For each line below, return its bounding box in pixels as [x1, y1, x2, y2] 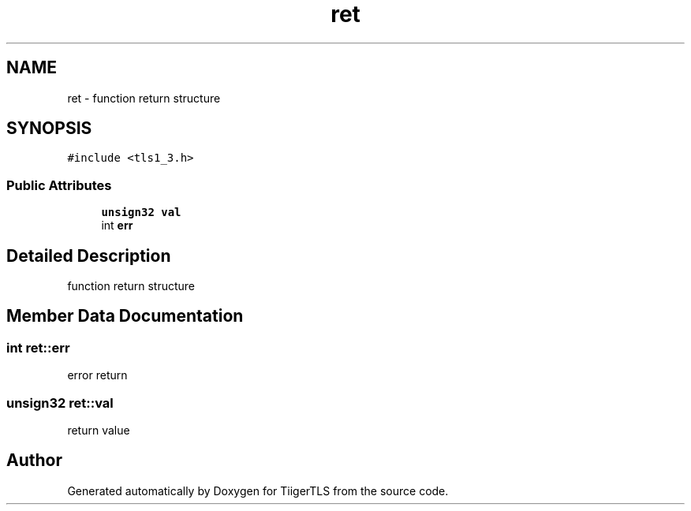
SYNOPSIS [6, 118, 92, 139]
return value [67, 423, 130, 437]
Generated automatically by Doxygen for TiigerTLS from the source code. [67, 483, 449, 498]
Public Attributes [6, 177, 112, 193]
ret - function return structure [67, 91, 221, 105]
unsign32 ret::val [6, 394, 114, 411]
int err [101, 218, 133, 233]
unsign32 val [101, 206, 181, 219]
